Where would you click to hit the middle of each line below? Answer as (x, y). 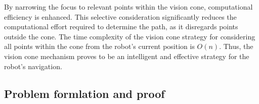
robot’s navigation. (33, 66)
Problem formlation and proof (84, 93)
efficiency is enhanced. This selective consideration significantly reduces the (120, 16)
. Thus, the (236, 46)
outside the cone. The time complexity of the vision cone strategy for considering (130, 36)
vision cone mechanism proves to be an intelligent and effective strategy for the (127, 56)
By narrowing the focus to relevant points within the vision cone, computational (128, 7)
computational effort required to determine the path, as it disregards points (121, 27)
